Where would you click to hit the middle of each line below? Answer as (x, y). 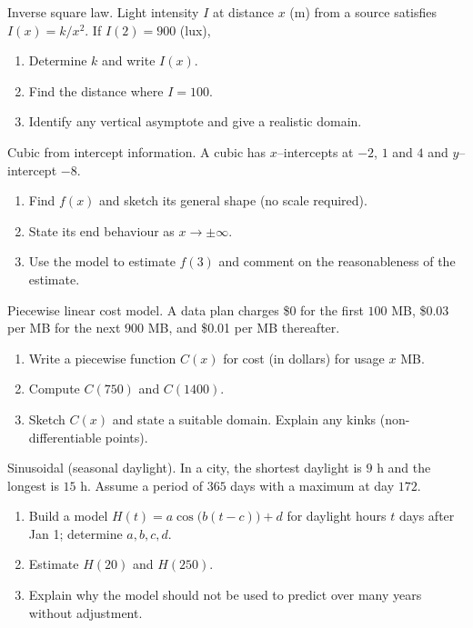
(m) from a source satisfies (363, 12)
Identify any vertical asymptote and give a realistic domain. (195, 121)
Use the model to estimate (102, 261)
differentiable (65, 437)
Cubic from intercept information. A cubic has (137, 151)
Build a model (68, 516)
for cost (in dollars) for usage (304, 358)
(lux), (195, 30)
